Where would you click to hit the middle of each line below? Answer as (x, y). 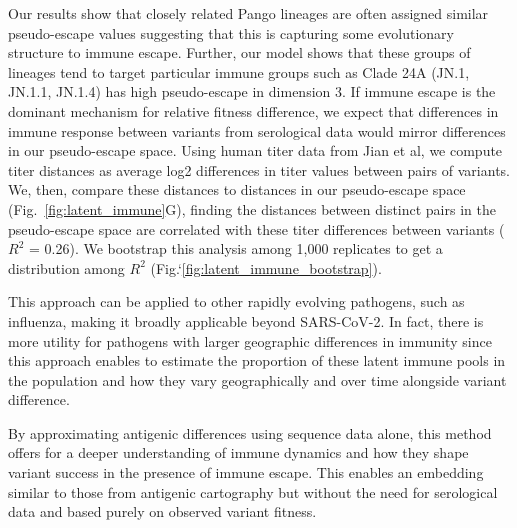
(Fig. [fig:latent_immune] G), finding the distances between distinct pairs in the (252, 208)
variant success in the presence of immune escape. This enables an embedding (246, 472)
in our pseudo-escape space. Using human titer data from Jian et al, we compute (255, 150)
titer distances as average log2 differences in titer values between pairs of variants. (259, 169)
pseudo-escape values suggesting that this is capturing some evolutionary (231, 32)
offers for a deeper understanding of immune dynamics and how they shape (238, 452)
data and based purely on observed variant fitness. (162, 511)
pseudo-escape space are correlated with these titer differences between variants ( (256, 228)
